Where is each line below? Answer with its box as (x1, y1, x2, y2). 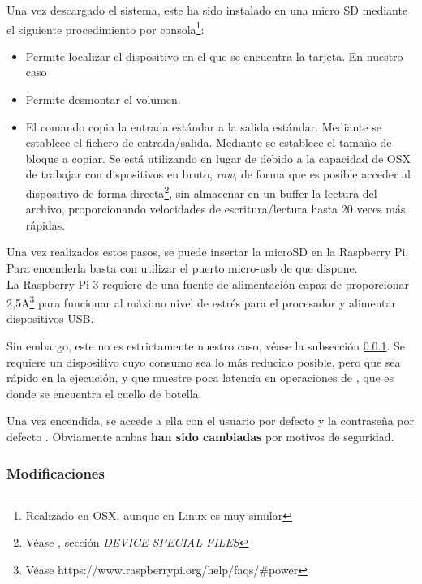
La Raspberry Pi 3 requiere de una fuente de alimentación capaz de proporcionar (6, 275, 410, 292)
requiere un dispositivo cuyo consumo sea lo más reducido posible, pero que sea (6, 353, 401, 370)
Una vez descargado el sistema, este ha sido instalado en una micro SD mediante (6, 2, 408, 18)
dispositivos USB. (6, 310, 94, 327)
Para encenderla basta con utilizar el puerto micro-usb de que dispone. (6, 260, 358, 277)
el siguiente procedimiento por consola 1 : (6, 18, 205, 37)
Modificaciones (6, 462, 105, 483)
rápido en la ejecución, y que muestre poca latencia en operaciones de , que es (6, 369, 394, 386)
